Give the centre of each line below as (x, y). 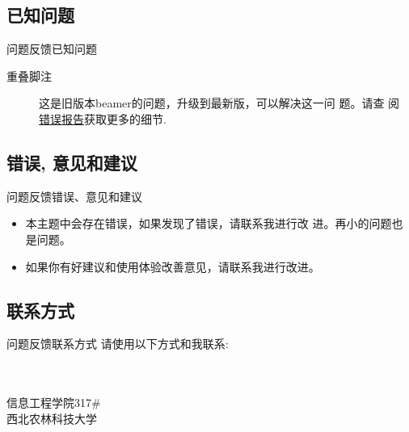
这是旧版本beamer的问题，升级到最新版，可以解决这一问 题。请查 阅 (219, 103)
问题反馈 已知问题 (52, 49)
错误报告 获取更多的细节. (103, 118)
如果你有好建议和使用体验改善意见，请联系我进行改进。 (173, 266)
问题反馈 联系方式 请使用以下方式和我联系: (118, 344)
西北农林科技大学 (52, 418)
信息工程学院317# (54, 403)
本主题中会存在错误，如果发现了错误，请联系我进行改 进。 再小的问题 (209, 223)
